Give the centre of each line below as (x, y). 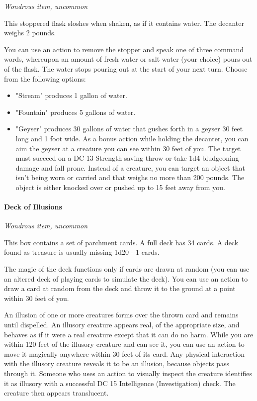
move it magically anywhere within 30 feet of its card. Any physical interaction (125, 353)
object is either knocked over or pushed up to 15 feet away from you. (120, 187)
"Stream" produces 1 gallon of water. (71, 95)
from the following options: (45, 78)
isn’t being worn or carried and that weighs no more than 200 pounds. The (130, 177)
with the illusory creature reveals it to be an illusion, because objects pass (117, 363)
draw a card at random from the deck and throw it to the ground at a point (120, 288)
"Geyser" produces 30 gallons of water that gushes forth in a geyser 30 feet (129, 129)
